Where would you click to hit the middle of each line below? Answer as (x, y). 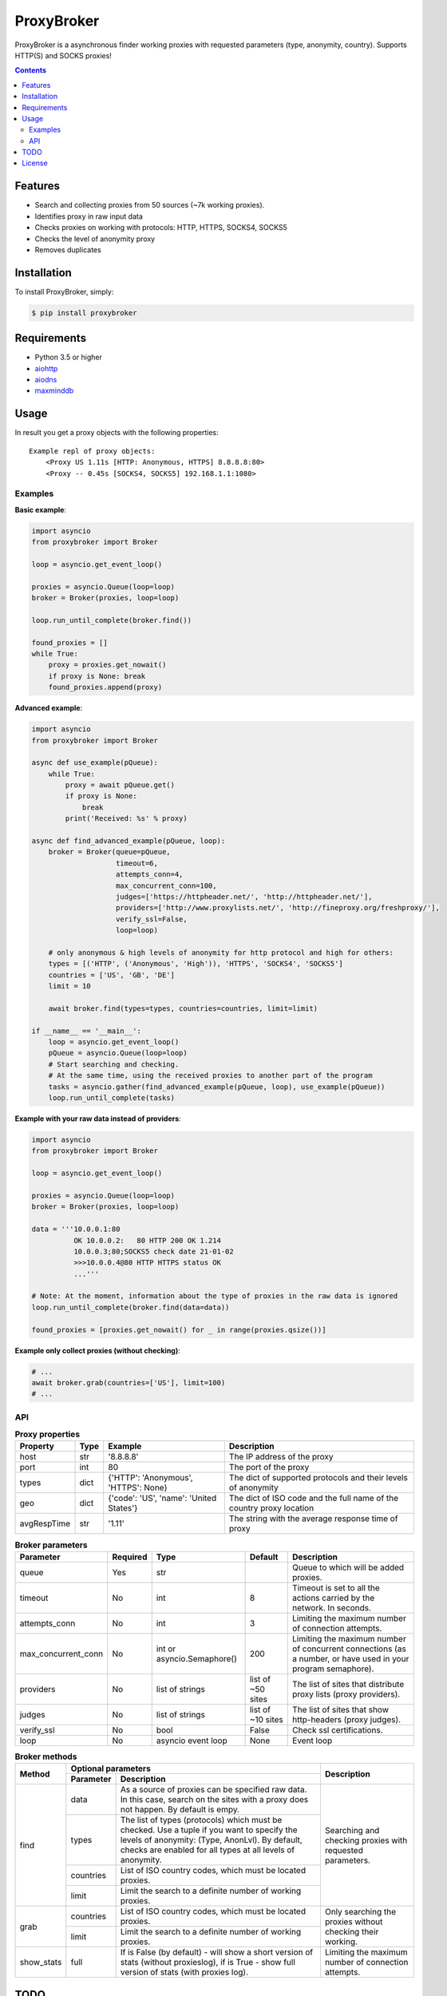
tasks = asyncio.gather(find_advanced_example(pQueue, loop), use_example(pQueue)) (217, 1087)
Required (130, 1557)
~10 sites (266, 1719)
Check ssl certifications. (338, 1730)
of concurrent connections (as (349, 1649)
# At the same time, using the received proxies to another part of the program (210, 1075)
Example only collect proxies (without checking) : (98, 1350)
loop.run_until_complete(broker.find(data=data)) (131, 1307)
